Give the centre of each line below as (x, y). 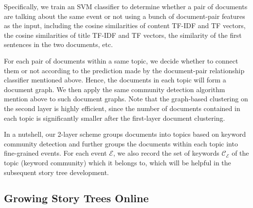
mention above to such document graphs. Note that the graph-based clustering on (126, 99)
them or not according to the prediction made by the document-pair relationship (124, 70)
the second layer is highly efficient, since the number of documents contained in (122, 108)
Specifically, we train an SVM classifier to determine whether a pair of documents (126, 6)
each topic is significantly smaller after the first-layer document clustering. (115, 118)
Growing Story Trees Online (76, 198)
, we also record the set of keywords (166, 153)
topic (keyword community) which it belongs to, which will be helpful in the (117, 162)
